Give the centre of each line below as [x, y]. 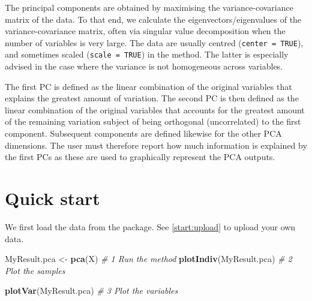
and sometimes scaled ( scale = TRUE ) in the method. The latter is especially [147, 54]
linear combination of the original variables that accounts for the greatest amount [155, 109]
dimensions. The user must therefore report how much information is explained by [156, 145]
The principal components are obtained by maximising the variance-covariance [149, 7]
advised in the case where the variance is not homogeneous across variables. [144, 66]
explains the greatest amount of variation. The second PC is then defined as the [152, 98]
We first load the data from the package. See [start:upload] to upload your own [150, 226]
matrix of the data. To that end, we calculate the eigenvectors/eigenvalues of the [153, 19]
